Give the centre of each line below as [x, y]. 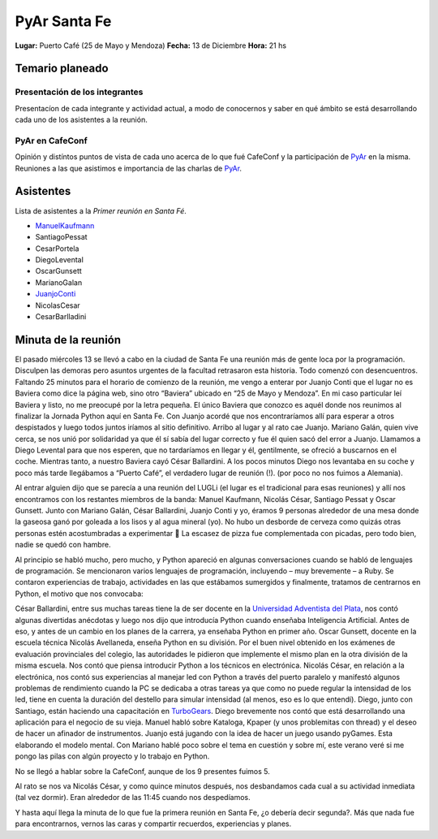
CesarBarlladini [61, 317]
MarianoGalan [59, 282]
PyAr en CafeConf [52, 141]
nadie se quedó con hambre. [63, 545]
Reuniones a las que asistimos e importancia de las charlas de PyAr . [129, 168]
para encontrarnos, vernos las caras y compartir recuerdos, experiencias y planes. [153, 824]
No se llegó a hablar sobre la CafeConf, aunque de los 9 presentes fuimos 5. [143, 771]
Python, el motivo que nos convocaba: [79, 594]
